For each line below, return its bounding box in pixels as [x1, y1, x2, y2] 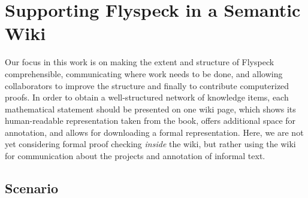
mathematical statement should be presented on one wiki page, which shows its [5, 102, 296, 115]
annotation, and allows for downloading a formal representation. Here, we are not [5, 126, 304, 138]
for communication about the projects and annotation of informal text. [5, 150, 265, 162]
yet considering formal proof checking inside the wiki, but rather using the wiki [5, 138, 296, 150]
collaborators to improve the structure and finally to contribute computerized [5, 79, 289, 92]
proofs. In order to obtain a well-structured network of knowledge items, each [5, 91, 289, 103]
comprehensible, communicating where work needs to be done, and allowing [5, 67, 283, 80]
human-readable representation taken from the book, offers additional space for [5, 114, 296, 127]
